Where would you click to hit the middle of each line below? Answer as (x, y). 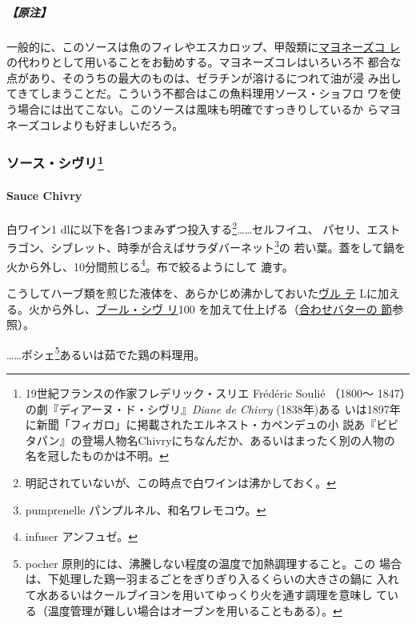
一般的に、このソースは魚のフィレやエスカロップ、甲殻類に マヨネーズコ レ (204, 46)
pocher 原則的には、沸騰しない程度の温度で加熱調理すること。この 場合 (213, 563)
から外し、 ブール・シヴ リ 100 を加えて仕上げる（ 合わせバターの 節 (216, 308)
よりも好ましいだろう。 (123, 124)
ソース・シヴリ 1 (55, 162)
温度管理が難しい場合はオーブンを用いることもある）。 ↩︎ (195, 610)
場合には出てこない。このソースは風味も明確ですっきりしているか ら (198, 108)
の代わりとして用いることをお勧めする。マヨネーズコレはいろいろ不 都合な (204, 62)
